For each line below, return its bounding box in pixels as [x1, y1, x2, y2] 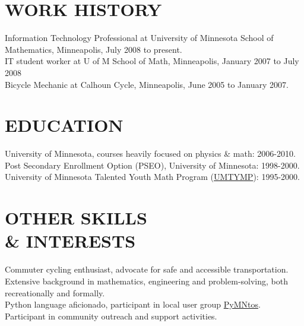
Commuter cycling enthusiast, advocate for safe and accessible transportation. [5, 263, 289, 276]
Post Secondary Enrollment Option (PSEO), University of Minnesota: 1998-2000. [5, 159, 300, 171]
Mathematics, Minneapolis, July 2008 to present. [5, 43, 182, 55]
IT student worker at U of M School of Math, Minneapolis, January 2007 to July [5, 55, 299, 67]
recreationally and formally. [5, 286, 105, 299]
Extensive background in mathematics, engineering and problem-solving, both [5, 274, 288, 287]
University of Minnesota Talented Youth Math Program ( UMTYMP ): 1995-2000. [5, 170, 300, 183]
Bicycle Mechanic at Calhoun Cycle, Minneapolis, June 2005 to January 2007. [5, 78, 289, 90]
